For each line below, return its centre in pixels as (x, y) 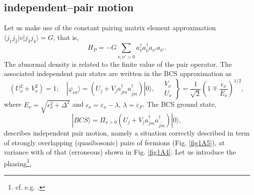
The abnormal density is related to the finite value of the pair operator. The (118, 64)
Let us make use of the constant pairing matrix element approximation (110, 28)
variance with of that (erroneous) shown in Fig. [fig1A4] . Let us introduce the (120, 152)
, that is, (66, 37)
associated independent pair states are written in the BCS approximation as (118, 73)
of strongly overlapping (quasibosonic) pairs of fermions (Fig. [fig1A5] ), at (115, 142)
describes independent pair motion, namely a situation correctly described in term (127, 132)
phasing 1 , (18, 162)
